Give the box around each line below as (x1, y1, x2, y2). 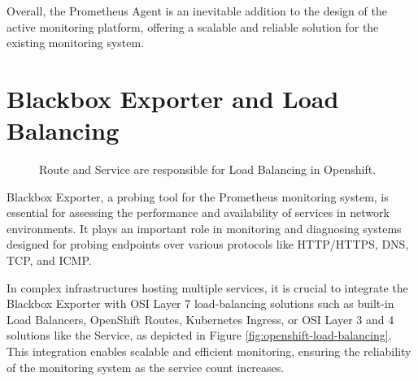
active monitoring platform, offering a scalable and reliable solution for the (7, 18, 379, 35)
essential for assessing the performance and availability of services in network (7, 204, 390, 221)
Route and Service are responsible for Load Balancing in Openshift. (39, 161, 377, 178)
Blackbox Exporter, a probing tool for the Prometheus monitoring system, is (7, 188, 389, 205)
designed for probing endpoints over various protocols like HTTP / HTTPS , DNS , (7, 236, 409, 253)
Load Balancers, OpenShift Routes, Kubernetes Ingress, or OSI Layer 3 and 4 (7, 310, 394, 327)
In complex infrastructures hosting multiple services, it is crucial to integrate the (7, 279, 408, 296)
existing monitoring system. (7, 34, 145, 51)
